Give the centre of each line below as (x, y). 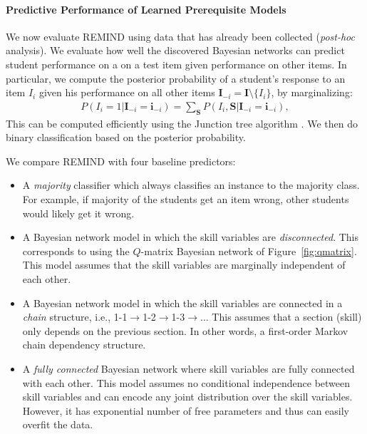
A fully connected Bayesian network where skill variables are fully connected (188, 368)
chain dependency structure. (84, 345)
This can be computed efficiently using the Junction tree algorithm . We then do (182, 123)
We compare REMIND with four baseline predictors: (121, 161)
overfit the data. (58, 424)
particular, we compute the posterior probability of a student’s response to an (176, 78)
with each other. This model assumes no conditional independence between (186, 382)
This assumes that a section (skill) (287, 317)
